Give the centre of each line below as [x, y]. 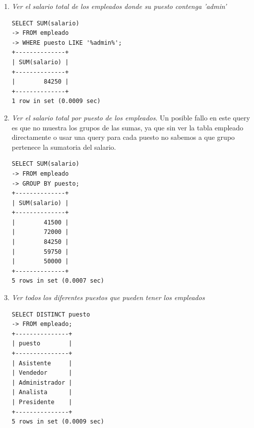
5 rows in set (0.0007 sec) [58, 281]
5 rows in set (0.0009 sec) [58, 422]
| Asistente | [42, 363]
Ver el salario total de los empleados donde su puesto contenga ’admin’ [119, 6]
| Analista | [42, 392]
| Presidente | [42, 402]
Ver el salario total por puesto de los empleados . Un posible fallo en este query [131, 117]
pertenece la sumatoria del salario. [64, 147]
